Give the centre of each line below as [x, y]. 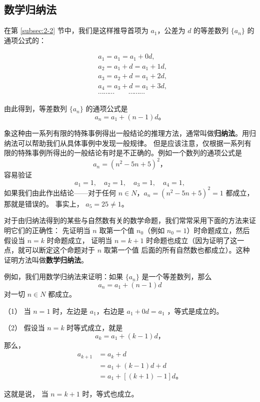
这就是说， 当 [26, 393]
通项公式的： [25, 40]
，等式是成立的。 [195, 311]
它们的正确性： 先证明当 [50, 230]
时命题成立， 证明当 [79, 240]
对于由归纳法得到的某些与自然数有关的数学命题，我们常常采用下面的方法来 [126, 220]
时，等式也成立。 [110, 393]
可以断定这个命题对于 [60, 250]
